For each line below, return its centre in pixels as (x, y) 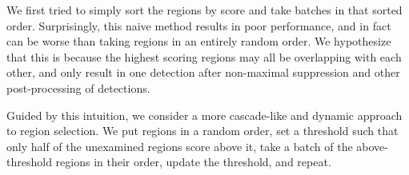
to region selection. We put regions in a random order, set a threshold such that (202, 131)
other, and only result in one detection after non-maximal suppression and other (203, 72)
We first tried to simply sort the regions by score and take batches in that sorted (204, 10)
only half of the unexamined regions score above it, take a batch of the (180, 146)
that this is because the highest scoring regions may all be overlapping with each (204, 56)
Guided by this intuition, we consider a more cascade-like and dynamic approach (204, 115)
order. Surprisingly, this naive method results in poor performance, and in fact (199, 25)
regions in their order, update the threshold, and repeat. (193, 162)
